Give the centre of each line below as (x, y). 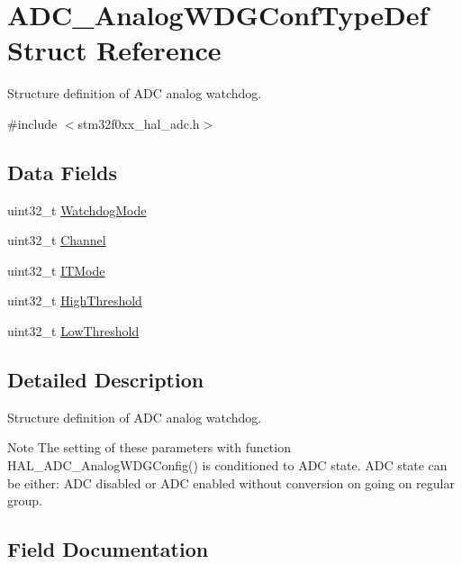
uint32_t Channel (57, 240)
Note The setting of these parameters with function (149, 447)
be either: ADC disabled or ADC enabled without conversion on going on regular (231, 482)
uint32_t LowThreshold (73, 331)
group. (25, 500)
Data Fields (63, 172)
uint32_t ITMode (56, 270)
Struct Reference (114, 50)
